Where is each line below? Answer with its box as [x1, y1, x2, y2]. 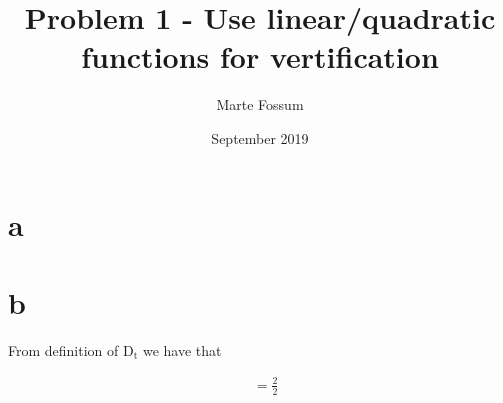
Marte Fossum [216, 94, 304, 115]
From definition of [8, 339, 119, 360]
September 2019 [211, 127, 309, 148]
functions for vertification [81, 36, 439, 77]
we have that [142, 339, 222, 360]
